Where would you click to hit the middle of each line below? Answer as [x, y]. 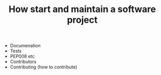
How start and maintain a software [82, 9]
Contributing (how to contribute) [43, 67]
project [82, 20]
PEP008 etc [22, 56]
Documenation [25, 46]
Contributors [23, 62]
